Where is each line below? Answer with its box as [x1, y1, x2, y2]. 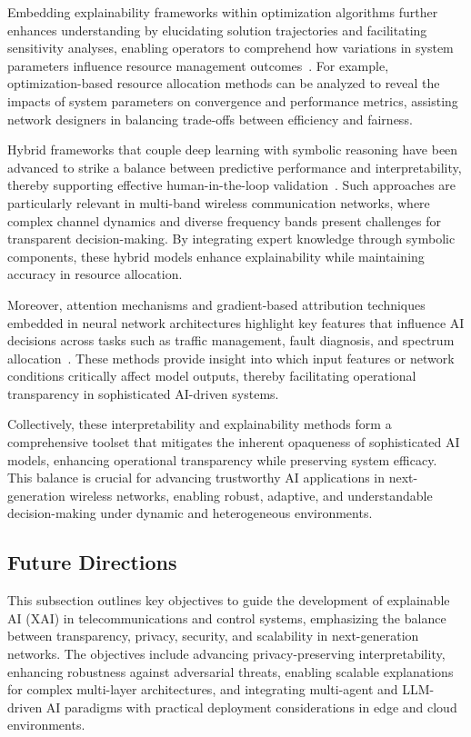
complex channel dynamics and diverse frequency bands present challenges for [7, 211, 441, 230]
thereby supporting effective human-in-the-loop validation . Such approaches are [7, 175, 456, 194]
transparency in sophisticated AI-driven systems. [7, 383, 279, 403]
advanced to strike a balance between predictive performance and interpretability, [7, 157, 462, 176]
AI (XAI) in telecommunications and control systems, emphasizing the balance [7, 608, 446, 627]
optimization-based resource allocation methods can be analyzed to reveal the [7, 74, 440, 93]
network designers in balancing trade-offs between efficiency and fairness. [7, 109, 413, 128]
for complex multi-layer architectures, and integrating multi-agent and [7, 680, 398, 699]
